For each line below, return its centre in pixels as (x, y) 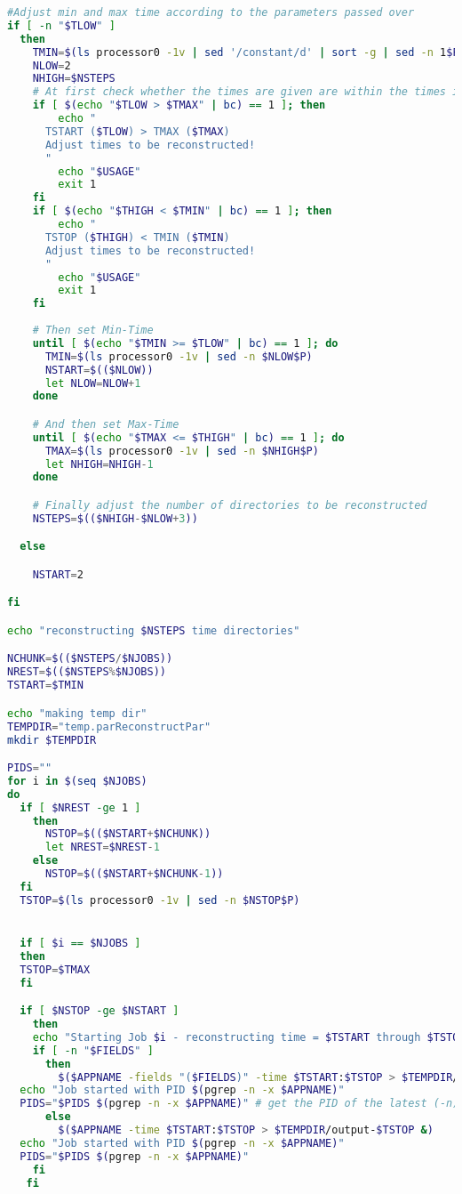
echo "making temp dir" (77, 713)
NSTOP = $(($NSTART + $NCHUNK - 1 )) (134, 874)
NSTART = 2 (58, 574)
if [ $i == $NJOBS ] (80, 943)
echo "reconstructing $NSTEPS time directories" (154, 630)
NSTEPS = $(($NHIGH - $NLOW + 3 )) (115, 518)
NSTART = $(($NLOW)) (99, 370)
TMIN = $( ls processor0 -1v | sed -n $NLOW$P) (179, 356)
